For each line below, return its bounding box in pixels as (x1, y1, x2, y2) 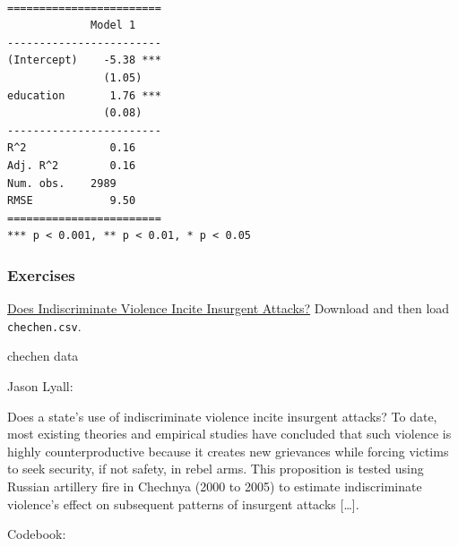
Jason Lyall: (7, 376, 73, 395)
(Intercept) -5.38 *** (7, 54, 161, 67)
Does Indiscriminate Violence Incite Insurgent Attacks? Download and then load (7, 299, 450, 318)
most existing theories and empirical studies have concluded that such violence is (7, 424, 452, 443)
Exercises (7, 263, 75, 286)
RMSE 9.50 (7, 194, 136, 208)
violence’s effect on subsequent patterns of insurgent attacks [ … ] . (7, 494, 359, 513)
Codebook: (7, 525, 66, 543)
